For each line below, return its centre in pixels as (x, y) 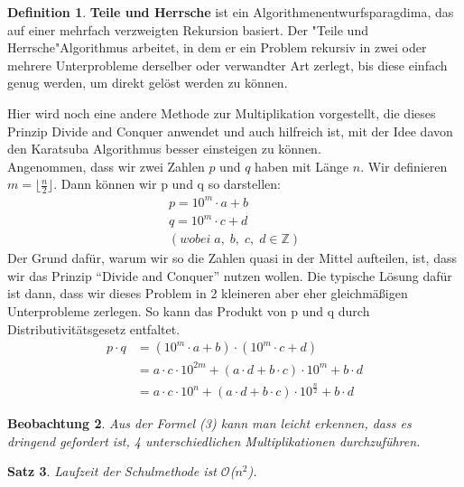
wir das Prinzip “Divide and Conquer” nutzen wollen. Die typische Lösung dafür (230, 275)
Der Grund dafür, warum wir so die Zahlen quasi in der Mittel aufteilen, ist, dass (232, 258)
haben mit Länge (302, 166)
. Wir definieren (404, 166)
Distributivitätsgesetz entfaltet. (94, 328)
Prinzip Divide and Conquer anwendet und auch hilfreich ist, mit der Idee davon (230, 131)
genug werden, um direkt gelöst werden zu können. (148, 83)
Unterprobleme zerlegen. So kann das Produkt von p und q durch (189, 311)
